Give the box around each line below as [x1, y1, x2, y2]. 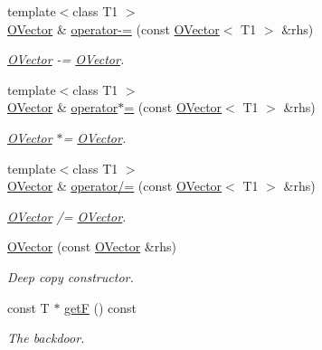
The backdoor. [7, 328, 85, 347]
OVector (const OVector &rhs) [7, 237, 176, 256]
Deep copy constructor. [7, 267, 134, 286]
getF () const [64, 298, 137, 317]
